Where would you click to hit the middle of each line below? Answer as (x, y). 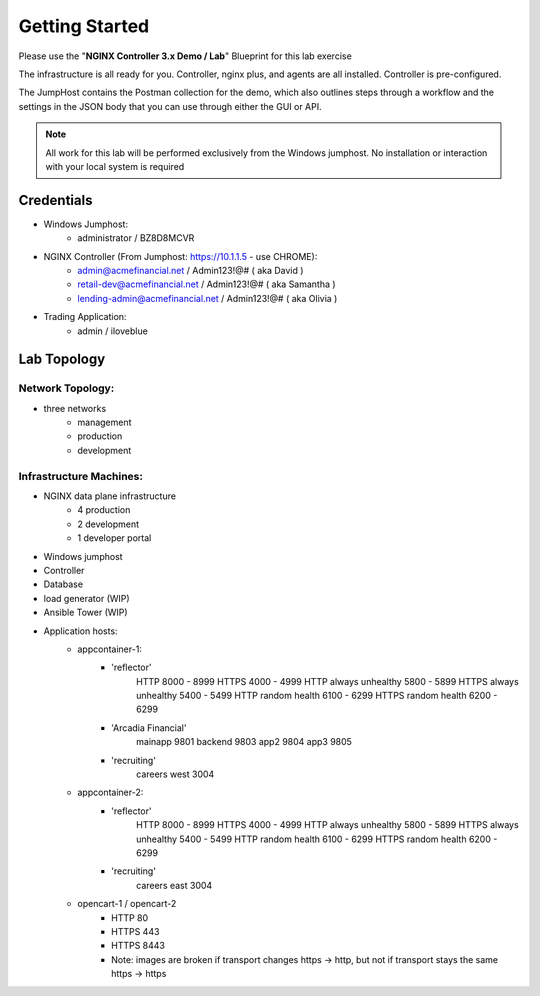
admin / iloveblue (113, 331)
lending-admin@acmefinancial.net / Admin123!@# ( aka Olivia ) (207, 298)
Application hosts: (81, 631)
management (104, 422)
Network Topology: (66, 388)
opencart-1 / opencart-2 (127, 904)
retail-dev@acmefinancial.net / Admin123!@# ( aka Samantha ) (206, 284)
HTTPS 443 (135, 931)
